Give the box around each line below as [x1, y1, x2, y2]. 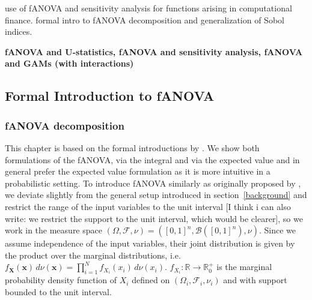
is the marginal [216, 260, 272, 273]
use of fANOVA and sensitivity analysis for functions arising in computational [5, 2, 292, 14]
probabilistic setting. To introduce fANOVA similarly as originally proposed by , [5, 176, 301, 189]
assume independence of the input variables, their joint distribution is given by [5, 237, 295, 250]
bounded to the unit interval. [5, 285, 112, 298]
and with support [223, 274, 287, 286]
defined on [132, 274, 170, 286]
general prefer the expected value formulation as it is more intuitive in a [5, 165, 271, 178]
